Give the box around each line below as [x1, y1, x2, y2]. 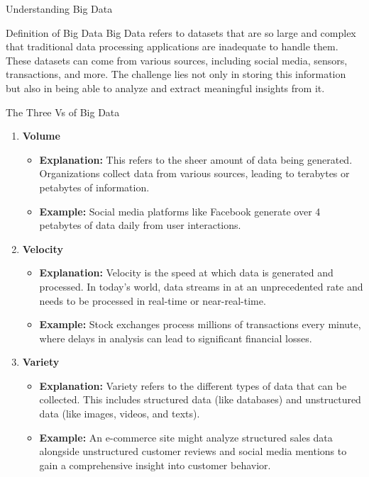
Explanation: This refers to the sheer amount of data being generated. [39, 152, 353, 167]
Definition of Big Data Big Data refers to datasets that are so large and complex [6, 25, 356, 40]
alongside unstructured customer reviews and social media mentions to [39, 444, 347, 459]
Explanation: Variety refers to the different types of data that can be [39, 378, 347, 393]
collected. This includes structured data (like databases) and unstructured [39, 392, 361, 407]
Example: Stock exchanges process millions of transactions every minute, [39, 317, 361, 332]
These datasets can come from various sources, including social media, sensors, [6, 52, 348, 67]
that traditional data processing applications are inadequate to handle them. [6, 39, 338, 54]
